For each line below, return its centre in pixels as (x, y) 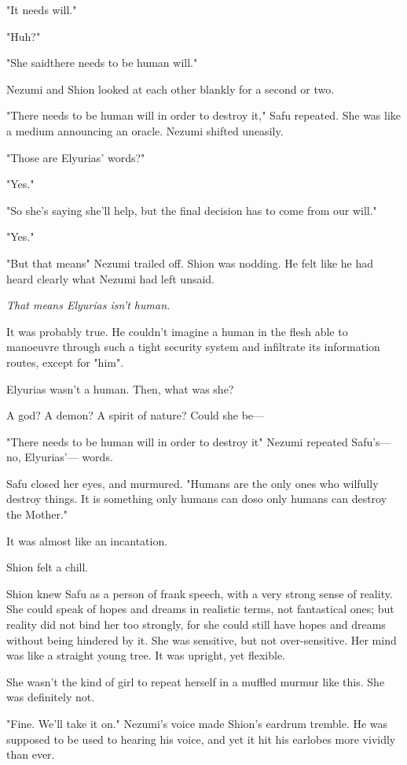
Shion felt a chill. (48, 567)
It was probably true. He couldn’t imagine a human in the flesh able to (177, 331)
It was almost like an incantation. (87, 540)
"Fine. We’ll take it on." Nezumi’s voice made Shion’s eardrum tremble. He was (197, 723)
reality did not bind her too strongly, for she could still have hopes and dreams (196, 625)
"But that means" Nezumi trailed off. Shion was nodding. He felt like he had (190, 262)
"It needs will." (42, 9)
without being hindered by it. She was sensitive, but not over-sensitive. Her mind (202, 639)
